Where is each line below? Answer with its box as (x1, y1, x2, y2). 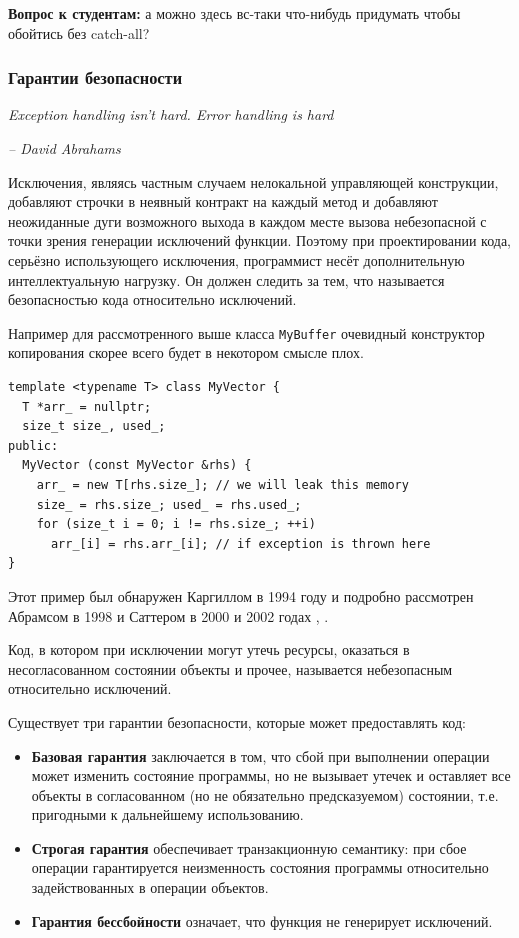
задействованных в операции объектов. (31, 877, 269, 898)
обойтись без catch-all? (8, 22, 150, 43)
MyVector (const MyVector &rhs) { (22, 458, 252, 473)
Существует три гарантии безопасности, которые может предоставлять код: (8, 711, 466, 732)
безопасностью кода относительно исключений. (8, 289, 297, 310)
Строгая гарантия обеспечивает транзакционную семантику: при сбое (31, 837, 467, 858)
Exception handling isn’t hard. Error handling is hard (8, 104, 334, 125)
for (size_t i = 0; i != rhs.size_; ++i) (36, 517, 316, 532)
